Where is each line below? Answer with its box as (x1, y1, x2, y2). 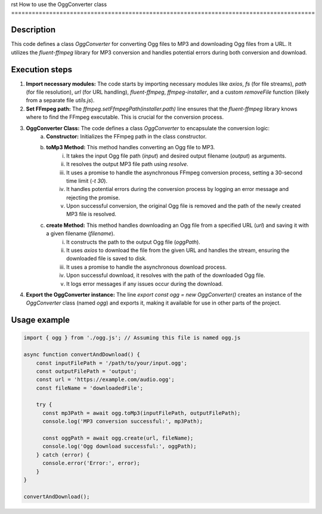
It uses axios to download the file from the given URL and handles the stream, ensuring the (66, 247, 290, 254)
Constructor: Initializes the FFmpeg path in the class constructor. (46, 133, 207, 140)
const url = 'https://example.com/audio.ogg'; (36, 376, 175, 383)
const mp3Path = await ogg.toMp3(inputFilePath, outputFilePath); (42, 410, 241, 416)
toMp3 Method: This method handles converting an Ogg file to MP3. (46, 144, 215, 151)
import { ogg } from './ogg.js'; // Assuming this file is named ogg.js (23, 334, 241, 341)
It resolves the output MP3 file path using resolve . (66, 161, 189, 168)
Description (11, 24, 56, 35)
